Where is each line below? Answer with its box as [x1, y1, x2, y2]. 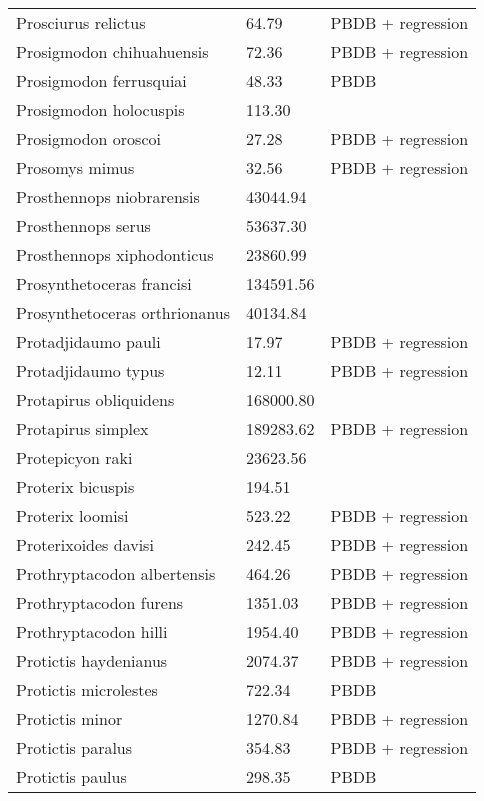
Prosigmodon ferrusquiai [16, 69, 187, 92]
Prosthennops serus [16, 214, 151, 237]
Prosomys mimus [16, 156, 135, 179]
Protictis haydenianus [16, 649, 168, 672]
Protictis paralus [16, 736, 133, 759]
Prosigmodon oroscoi [16, 127, 161, 150]
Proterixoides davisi [16, 533, 154, 556]
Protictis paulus [16, 765, 127, 788]
